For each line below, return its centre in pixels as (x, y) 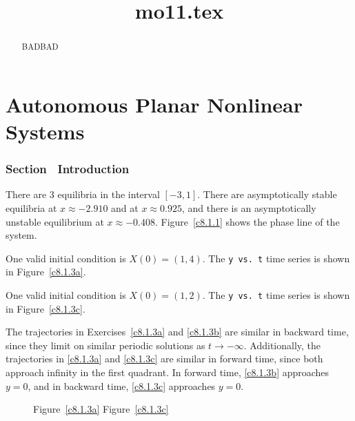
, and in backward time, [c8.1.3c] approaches (122, 385)
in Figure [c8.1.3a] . (46, 272)
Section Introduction (68, 169)
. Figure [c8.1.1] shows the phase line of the (247, 221)
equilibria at (31, 208)
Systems (45, 131)
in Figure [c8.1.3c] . (45, 308)
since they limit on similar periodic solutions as (105, 345)
